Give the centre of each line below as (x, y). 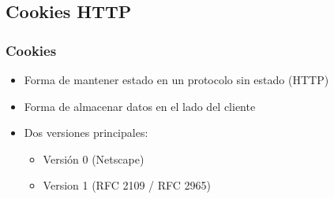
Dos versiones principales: (86, 133)
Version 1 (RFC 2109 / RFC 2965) (127, 185)
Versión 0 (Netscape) (94, 158)
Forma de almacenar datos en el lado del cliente (140, 106)
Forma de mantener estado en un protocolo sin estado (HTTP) (176, 79)
